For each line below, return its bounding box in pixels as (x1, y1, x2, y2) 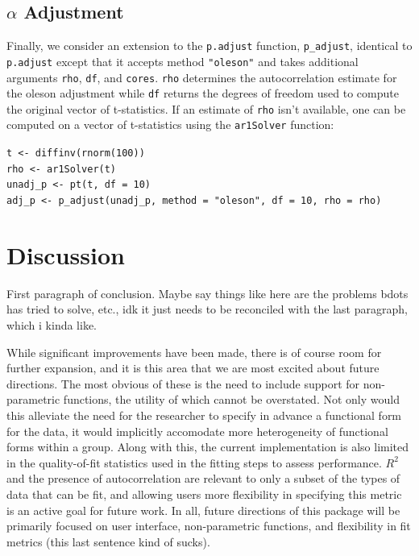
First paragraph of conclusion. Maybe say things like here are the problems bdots (6, 284, 409, 301)
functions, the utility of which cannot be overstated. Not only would (63, 391, 400, 408)
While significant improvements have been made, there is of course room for (6, 343, 382, 360)
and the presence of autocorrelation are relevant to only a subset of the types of (6, 470, 400, 487)
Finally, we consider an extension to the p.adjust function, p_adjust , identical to (6, 37, 413, 54)
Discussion (6, 238, 125, 271)
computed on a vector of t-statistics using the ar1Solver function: (6, 116, 334, 133)
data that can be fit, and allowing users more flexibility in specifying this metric (6, 486, 402, 503)
